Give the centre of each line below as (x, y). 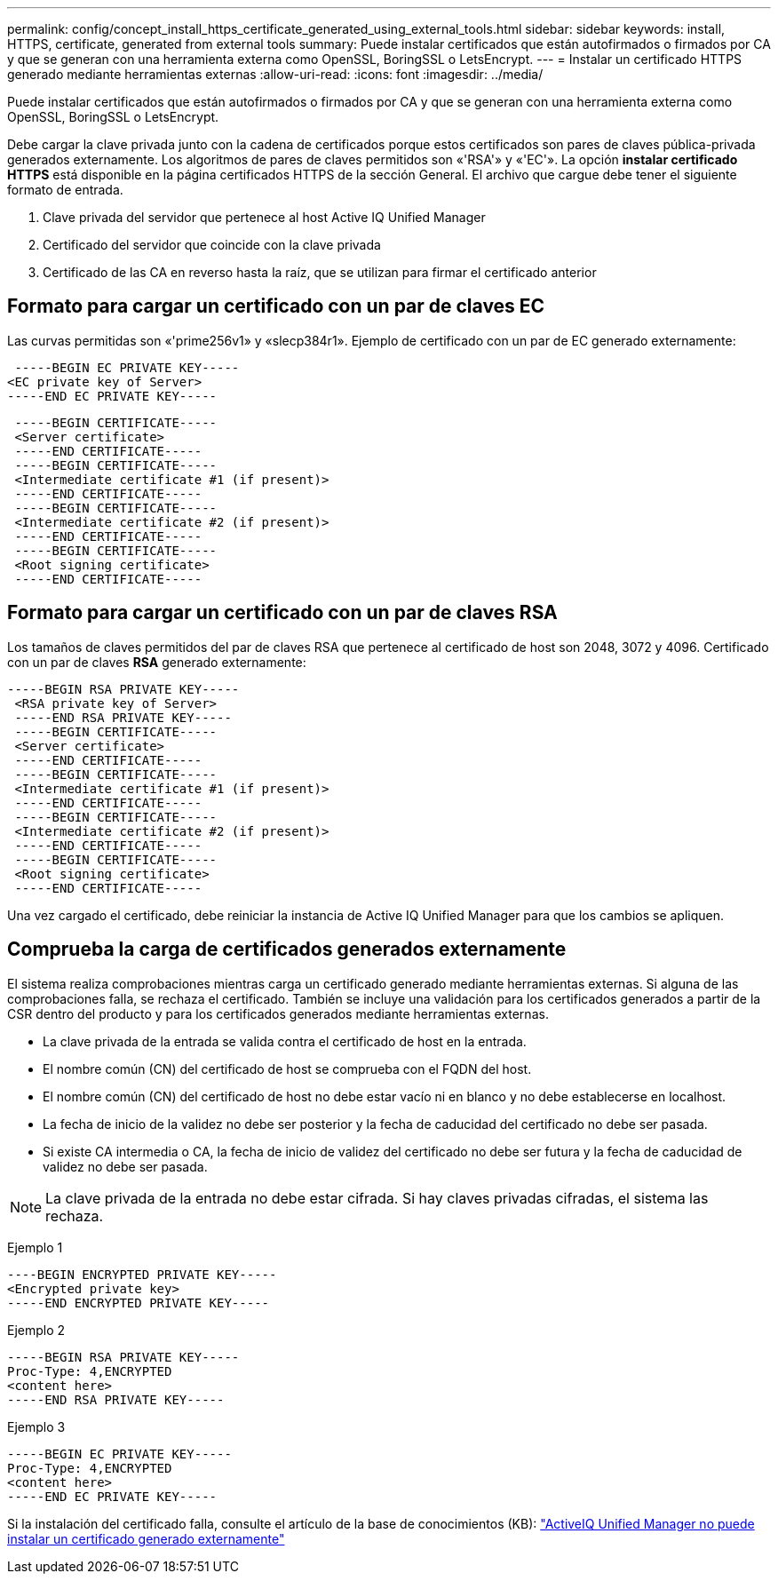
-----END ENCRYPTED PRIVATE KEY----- (139, 1303)
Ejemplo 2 (36, 1330)
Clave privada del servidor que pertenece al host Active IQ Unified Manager (264, 217)
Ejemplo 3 (36, 1426)
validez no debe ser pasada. (125, 1166)
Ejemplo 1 (35, 1247)
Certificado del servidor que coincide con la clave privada (212, 245)
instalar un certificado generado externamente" (146, 1538)
